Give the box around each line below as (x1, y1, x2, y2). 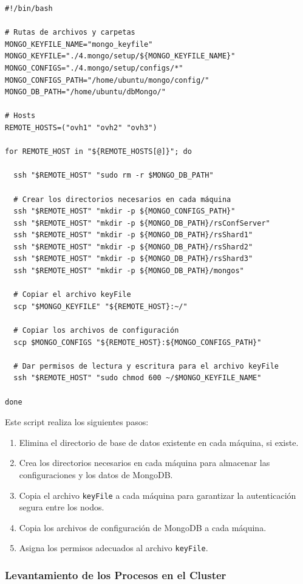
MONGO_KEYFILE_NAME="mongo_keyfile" (5, 40, 153, 49)
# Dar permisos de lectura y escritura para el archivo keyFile (13, 361, 279, 370)
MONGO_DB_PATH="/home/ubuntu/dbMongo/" (5, 88, 166, 97)
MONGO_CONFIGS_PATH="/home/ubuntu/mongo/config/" (5, 75, 209, 85)
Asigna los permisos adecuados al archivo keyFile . (19, 541, 208, 554)
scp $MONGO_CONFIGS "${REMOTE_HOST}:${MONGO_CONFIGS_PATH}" (13, 338, 262, 347)
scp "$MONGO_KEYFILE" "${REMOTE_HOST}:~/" (13, 302, 188, 311)
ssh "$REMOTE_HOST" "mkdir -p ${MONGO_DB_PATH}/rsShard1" (13, 231, 253, 240)
